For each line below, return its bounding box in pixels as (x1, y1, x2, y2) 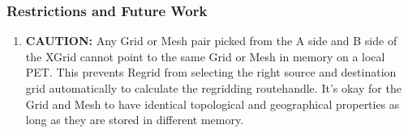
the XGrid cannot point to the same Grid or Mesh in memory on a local (25, 48, 385, 64)
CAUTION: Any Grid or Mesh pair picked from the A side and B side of (25, 32, 397, 49)
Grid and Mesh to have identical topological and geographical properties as (25, 95, 400, 112)
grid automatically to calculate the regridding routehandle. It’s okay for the (25, 80, 402, 96)
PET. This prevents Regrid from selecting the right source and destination (25, 64, 397, 81)
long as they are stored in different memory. (25, 111, 244, 128)
